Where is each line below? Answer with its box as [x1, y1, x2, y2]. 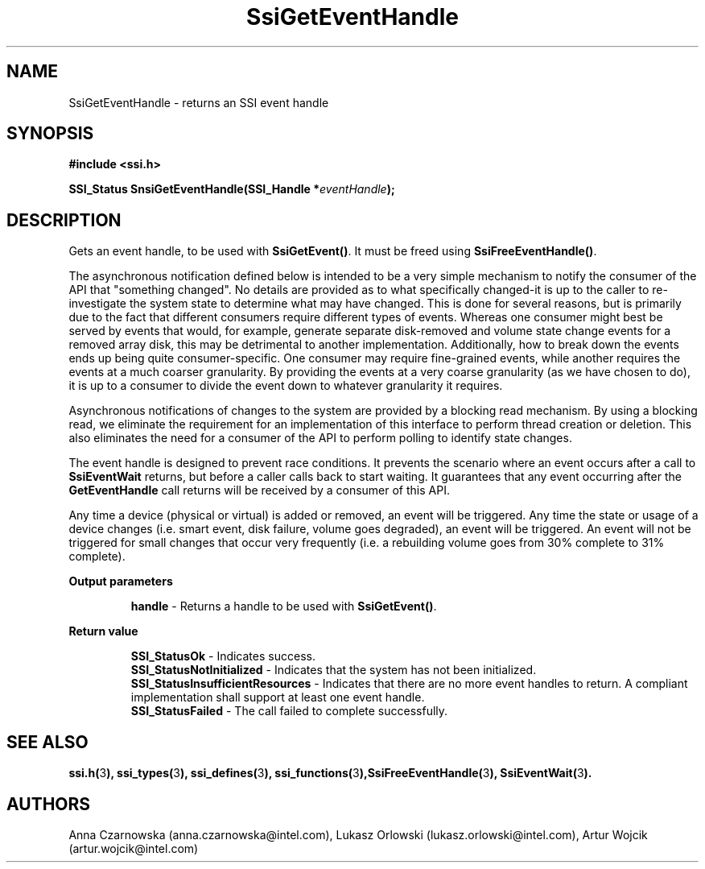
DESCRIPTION [6, 209, 122, 230]
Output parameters [68, 574, 173, 589]
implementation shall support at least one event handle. [130, 690, 425, 705]
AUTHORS [6, 793, 91, 814]
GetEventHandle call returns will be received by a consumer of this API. [68, 483, 450, 498]
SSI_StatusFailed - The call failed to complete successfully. [130, 704, 448, 718]
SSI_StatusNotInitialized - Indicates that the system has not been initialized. [130, 663, 537, 677]
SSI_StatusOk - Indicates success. [130, 649, 315, 664]
